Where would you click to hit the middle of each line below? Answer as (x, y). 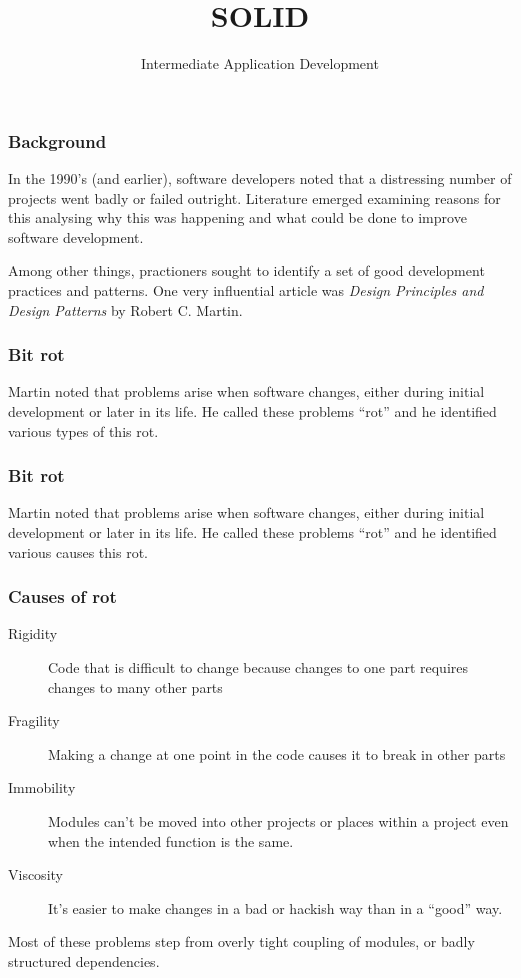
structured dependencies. (84, 960)
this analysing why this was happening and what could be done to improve (237, 217)
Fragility (34, 720)
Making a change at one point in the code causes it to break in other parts (277, 753)
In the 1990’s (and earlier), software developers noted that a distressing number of (260, 178)
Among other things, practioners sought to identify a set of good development (246, 270)
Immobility (42, 787)
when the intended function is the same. (171, 840)
